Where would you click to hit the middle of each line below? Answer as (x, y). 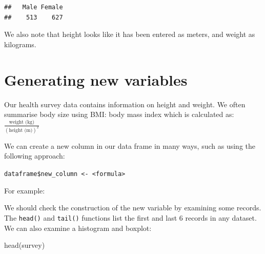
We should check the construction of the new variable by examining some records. (133, 208)
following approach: (35, 156)
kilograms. (20, 44)
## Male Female (34, 7)
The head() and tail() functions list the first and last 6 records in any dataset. (130, 217)
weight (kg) (22, 122)
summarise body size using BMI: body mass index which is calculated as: (119, 114)
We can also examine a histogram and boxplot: (78, 228)
